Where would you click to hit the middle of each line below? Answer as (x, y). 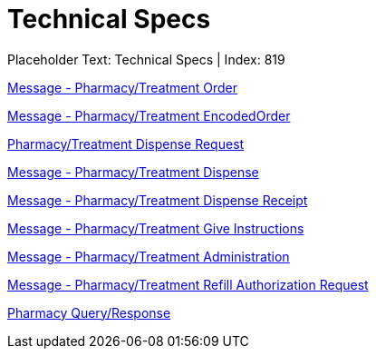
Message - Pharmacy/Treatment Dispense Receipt (158, 200)
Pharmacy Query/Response (89, 312)
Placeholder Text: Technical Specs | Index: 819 (146, 59)
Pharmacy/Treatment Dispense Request (126, 143)
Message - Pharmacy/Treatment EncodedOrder (149, 115)
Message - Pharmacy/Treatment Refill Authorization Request (188, 284)
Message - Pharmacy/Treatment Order (123, 87)
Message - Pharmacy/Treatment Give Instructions (156, 228)
